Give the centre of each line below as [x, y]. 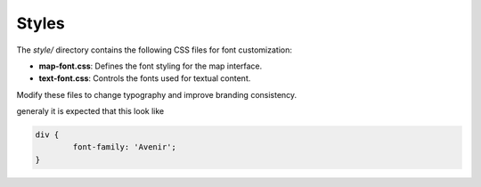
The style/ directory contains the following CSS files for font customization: [155, 50]
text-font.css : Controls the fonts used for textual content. [145, 78]
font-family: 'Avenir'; [125, 147]
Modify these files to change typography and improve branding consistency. [157, 94]
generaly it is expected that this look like [90, 111]
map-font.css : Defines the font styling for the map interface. [151, 66]
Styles [41, 23]
